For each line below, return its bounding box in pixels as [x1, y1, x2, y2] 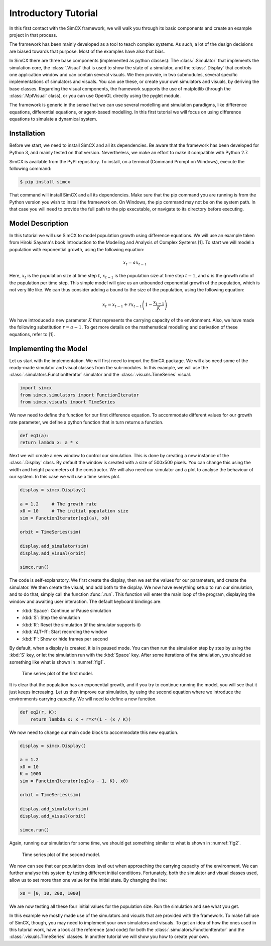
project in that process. [9, 32, 57, 38]
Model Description [9, 219, 69, 228]
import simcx [20, 385, 52, 391]
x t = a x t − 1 [123, 259, 147, 266]
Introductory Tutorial [9, 8, 98, 19]
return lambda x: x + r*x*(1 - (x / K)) [30, 716, 131, 722]
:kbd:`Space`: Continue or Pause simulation [22, 607, 111, 613]
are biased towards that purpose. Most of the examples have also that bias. [9, 48, 165, 54]
